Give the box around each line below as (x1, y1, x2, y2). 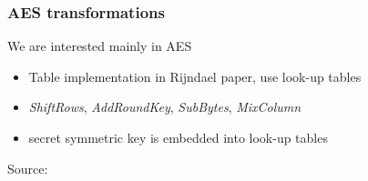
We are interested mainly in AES (7, 36, 192, 55)
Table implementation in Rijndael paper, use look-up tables (28, 66, 362, 85)
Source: (7, 158, 48, 177)
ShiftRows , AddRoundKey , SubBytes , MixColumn (28, 97, 302, 116)
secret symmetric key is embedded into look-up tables (28, 128, 328, 146)
